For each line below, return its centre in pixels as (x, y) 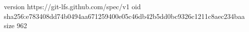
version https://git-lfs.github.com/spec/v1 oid (72, 6)
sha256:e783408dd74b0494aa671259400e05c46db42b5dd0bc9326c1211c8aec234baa (124, 16)
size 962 (16, 25)
